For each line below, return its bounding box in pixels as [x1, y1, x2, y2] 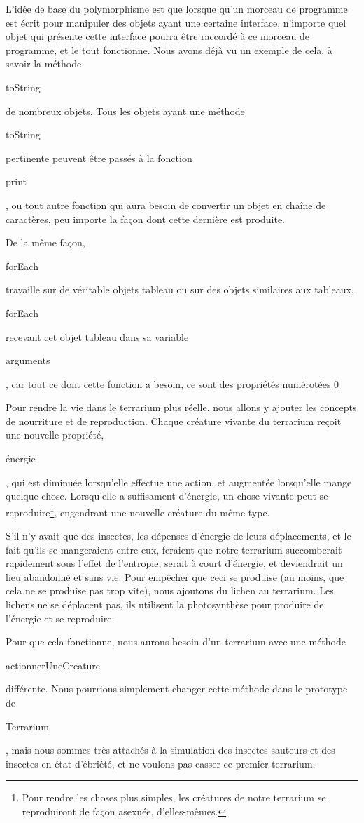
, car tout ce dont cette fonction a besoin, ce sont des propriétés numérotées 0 [6, 376, 339, 391]
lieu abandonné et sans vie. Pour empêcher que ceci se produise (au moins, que [6, 569, 344, 584]
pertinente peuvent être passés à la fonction [6, 150, 192, 165]
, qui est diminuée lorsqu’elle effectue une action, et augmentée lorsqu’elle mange [6, 474, 352, 489]
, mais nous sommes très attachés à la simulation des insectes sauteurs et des [6, 742, 335, 757]
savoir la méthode [6, 56, 82, 71]
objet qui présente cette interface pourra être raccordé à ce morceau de [6, 29, 309, 44]
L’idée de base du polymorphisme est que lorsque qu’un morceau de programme [6, 1, 348, 15]
